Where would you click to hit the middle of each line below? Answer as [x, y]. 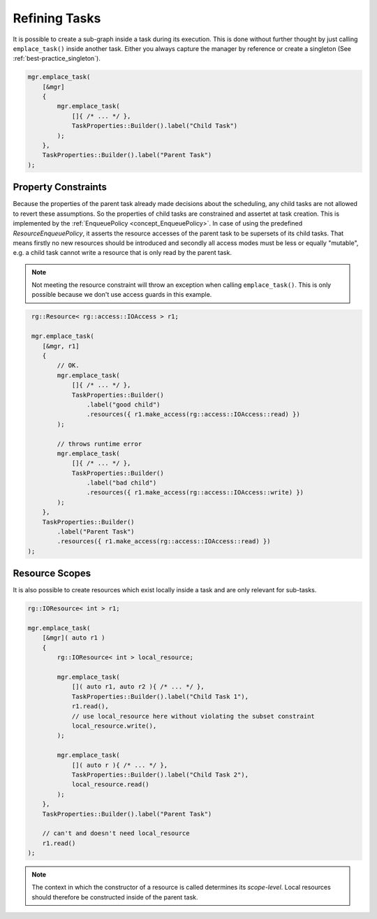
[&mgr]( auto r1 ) [74, 638]
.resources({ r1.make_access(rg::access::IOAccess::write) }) [195, 493]
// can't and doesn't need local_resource [116, 833]
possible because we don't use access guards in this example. [122, 295]
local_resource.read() [110, 785]
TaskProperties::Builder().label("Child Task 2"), [160, 774]
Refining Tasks [57, 18]
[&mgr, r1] [61, 346]
